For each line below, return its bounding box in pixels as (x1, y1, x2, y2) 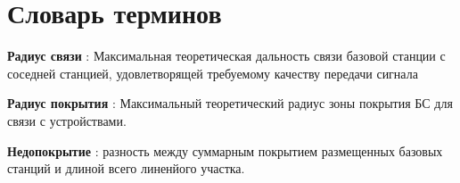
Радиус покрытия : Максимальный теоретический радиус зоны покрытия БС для (7, 94, 453, 112)
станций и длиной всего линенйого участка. (7, 159, 245, 178)
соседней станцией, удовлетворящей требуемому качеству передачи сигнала (7, 63, 418, 82)
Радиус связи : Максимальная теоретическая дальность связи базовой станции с (7, 46, 446, 65)
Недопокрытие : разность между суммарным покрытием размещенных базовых (7, 141, 443, 160)
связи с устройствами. (7, 111, 127, 129)
